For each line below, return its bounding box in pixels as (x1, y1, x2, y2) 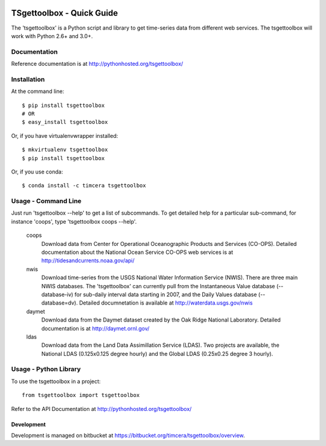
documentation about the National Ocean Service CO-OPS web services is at (41, 248, 234, 256)
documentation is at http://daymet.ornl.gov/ (41, 325, 150, 332)
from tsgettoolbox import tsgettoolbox (22, 392, 140, 399)
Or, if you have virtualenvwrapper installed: (11, 132, 118, 139)
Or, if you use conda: (11, 168, 63, 175)
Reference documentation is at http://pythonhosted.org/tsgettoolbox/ (11, 60, 184, 68)
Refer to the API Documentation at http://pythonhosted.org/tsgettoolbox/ (11, 405, 192, 412)
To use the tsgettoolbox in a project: (11, 378, 101, 385)
